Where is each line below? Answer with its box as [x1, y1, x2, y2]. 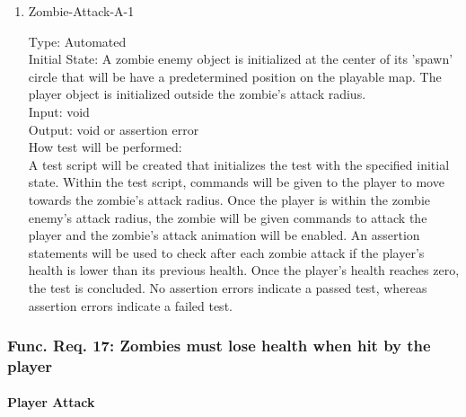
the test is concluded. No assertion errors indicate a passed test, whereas [28, 278, 427, 297]
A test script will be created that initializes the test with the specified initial [28, 155, 450, 173]
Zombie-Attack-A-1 [28, 2, 135, 20]
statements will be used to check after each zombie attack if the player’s [28, 243, 425, 262]
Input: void [28, 102, 90, 120]
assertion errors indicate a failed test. [28, 296, 233, 315]
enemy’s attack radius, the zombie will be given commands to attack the [28, 208, 427, 226]
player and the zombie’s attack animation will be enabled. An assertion [28, 226, 420, 244]
